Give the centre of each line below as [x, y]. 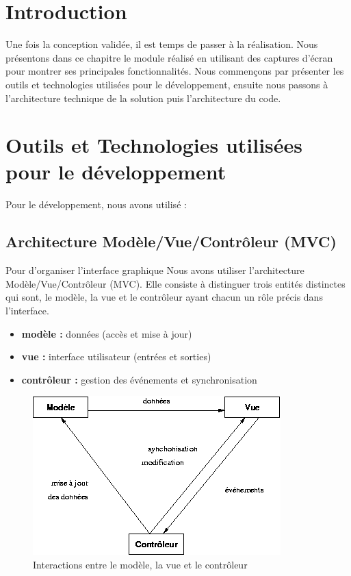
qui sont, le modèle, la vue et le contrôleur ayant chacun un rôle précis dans [164, 297]
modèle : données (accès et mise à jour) [107, 333]
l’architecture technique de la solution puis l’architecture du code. [143, 98]
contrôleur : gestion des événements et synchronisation [139, 379]
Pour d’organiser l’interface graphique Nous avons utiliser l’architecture [155, 270]
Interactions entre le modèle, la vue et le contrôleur [140, 564]
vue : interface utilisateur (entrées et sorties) [116, 356]
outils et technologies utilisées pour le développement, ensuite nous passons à [167, 84]
